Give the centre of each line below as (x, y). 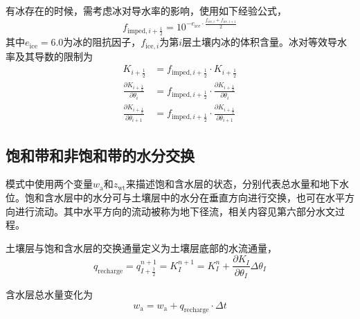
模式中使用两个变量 (49, 184)
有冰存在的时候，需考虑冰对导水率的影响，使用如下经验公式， (146, 10)
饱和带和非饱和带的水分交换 (100, 155)
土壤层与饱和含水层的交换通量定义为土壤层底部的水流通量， (141, 247)
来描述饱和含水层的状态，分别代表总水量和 (223, 184)
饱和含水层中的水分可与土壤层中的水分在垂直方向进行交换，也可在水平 (184, 198)
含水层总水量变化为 (49, 294)
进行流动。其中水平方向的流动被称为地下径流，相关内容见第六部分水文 (175, 211)
